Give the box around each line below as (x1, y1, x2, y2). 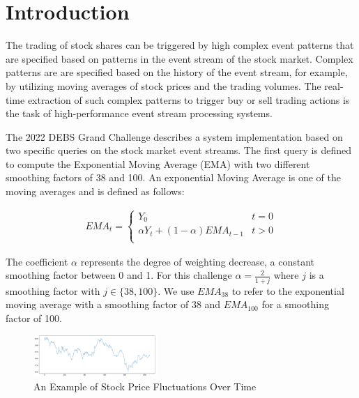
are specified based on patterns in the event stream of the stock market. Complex (6, 51, 353, 66)
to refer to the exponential (231, 283, 344, 298)
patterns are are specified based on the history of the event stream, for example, (6, 65, 348, 79)
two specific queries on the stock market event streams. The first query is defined (6, 143, 352, 158)
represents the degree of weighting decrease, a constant (80, 254, 314, 268)
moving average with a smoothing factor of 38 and (6, 297, 221, 312)
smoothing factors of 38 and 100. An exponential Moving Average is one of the (6, 170, 341, 185)
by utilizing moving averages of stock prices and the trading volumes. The (6, 78, 321, 93)
